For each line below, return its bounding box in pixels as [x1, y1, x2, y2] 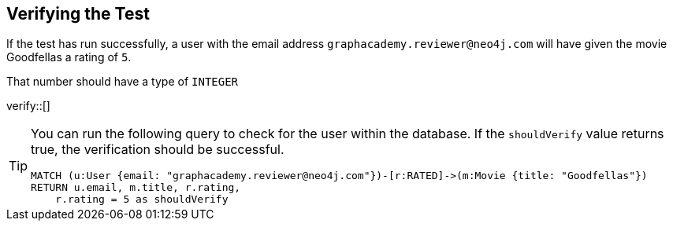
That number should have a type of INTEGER [6, 75, 239, 89]
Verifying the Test [6, 4, 150, 24]
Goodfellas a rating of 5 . [6, 50, 132, 64]
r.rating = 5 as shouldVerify [55, 193, 229, 206]
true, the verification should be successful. [31, 141, 284, 158]
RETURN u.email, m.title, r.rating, [31, 181, 241, 194]
